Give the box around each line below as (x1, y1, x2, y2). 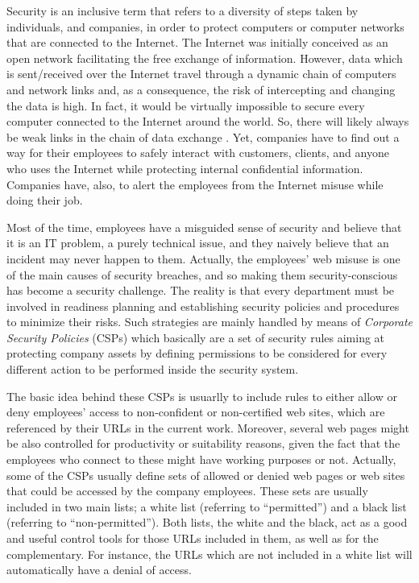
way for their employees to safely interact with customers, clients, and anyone (6, 144, 389, 161)
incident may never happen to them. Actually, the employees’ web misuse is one (6, 250, 400, 267)
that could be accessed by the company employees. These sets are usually (6, 482, 368, 499)
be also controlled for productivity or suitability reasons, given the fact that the (6, 435, 400, 452)
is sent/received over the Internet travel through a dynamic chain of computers (6, 65, 396, 82)
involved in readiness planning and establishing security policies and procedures (6, 297, 400, 314)
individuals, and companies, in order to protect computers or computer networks (6, 18, 404, 35)
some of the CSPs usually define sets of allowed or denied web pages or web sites (6, 466, 405, 483)
